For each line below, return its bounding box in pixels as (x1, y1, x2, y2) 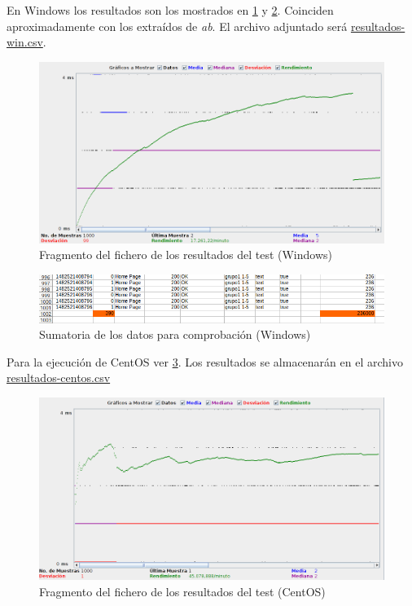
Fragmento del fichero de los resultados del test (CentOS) (39, 582, 326, 599)
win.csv (7, 33, 43, 50)
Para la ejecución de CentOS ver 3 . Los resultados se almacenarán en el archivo (7, 353, 403, 370)
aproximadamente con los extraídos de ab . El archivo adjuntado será (7, 17, 348, 34)
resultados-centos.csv (7, 369, 111, 386)
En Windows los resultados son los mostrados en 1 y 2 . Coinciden (7, 2, 334, 18)
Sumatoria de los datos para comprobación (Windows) (39, 326, 311, 343)
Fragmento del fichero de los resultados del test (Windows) (39, 246, 333, 263)
